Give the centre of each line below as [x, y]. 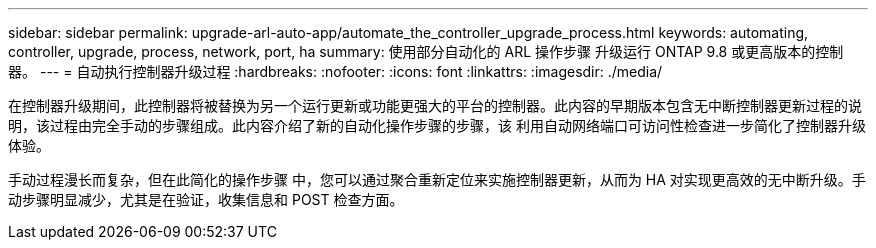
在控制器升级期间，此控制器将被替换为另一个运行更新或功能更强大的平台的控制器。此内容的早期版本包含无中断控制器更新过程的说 [435, 105]
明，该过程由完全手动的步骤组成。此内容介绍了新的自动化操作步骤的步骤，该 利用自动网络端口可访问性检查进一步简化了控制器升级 [437, 125]
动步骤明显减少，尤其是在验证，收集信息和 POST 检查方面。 [206, 199]
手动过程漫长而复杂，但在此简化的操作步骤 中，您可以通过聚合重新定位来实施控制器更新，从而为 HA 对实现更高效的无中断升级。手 [437, 179]
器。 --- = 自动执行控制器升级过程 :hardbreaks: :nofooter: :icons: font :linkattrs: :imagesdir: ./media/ [335, 71]
